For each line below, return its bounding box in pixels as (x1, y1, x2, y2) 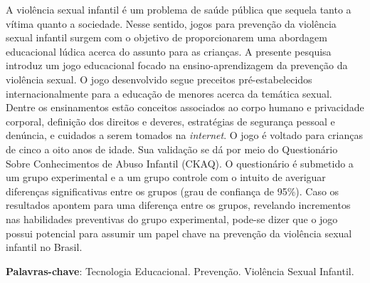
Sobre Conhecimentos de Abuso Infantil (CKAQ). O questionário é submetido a (6, 155, 354, 170)
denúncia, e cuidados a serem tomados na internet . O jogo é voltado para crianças (6, 128, 363, 143)
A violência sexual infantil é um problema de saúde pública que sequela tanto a (6, 2, 351, 16)
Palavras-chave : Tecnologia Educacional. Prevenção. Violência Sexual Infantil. (6, 263, 354, 278)
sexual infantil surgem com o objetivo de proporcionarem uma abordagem (6, 30, 327, 45)
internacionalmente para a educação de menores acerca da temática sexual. (6, 86, 332, 101)
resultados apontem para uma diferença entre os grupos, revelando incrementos (6, 197, 351, 212)
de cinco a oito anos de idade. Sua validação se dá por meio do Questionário (6, 141, 338, 156)
